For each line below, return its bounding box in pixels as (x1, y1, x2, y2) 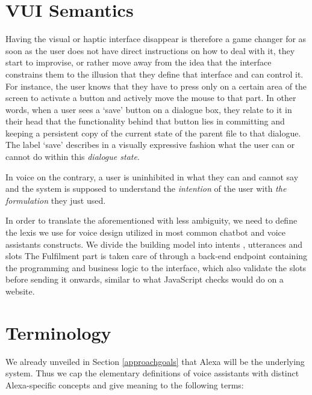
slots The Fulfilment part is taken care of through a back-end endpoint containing (5, 250, 308, 262)
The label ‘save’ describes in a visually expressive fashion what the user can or (5, 138, 295, 151)
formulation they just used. (5, 194, 106, 206)
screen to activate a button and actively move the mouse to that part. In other (5, 91, 296, 104)
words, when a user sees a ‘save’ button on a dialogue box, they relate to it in (5, 103, 292, 115)
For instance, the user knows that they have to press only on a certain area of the (5, 79, 307, 92)
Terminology (5, 320, 111, 344)
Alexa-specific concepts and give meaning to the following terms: (5, 378, 244, 391)
